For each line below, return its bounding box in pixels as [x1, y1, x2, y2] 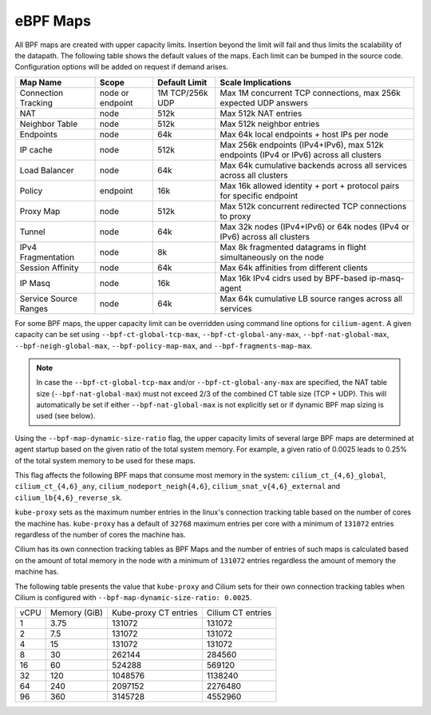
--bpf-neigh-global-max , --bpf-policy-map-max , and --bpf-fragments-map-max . [14, 340, 313, 351]
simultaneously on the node [219, 252, 325, 263]
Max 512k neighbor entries [219, 118, 320, 129]
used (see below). [36, 411, 96, 421]
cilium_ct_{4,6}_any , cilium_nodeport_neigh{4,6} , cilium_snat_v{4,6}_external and [14, 482, 341, 491]
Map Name [19, 77, 62, 88]
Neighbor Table [19, 118, 78, 129]
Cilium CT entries [206, 607, 272, 618]
